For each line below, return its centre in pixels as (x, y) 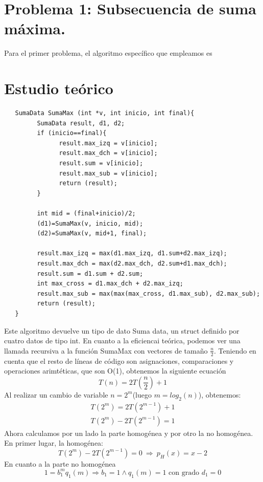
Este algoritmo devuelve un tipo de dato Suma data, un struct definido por (122, 330)
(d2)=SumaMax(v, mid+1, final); (92, 234)
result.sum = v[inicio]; (101, 163)
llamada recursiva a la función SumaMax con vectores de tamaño (106, 350)
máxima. (35, 28)
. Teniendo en (235, 350)
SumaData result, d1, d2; (81, 123)
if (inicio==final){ (72, 133)
